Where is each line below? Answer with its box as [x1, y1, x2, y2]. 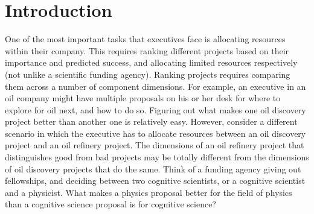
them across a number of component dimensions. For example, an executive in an [5, 80, 306, 92]
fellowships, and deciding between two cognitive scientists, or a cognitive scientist [5, 174, 306, 187]
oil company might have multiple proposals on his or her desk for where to [5, 92, 281, 104]
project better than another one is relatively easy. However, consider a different [5, 115, 298, 128]
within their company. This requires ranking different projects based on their [5, 44, 289, 57]
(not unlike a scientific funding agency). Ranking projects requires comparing [5, 68, 290, 80]
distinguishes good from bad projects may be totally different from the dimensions [5, 151, 309, 163]
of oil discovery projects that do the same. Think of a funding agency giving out [5, 162, 301, 175]
